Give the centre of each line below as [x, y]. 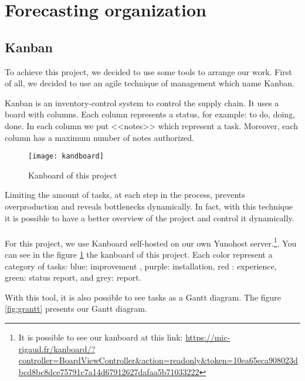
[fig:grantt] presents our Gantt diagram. [76, 308]
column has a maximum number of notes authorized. [100, 137]
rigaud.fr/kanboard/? [57, 348]
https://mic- [208, 337]
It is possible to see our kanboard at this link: [101, 337]
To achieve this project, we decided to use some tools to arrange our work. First [148, 71]
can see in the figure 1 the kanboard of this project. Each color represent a [139, 254]
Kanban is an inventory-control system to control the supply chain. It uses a [142, 102]
